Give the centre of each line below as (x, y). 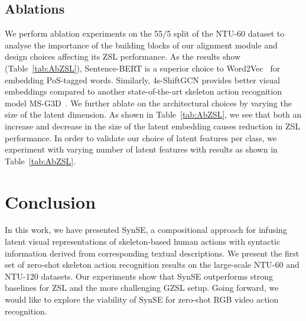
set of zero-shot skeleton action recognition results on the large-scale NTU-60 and (152, 265)
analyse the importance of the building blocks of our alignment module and (141, 45)
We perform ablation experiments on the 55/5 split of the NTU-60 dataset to (145, 33)
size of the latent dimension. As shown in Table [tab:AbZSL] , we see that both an (153, 114)
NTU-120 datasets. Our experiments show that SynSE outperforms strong (139, 276)
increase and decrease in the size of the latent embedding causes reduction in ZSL (152, 126)
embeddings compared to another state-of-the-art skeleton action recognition (143, 91)
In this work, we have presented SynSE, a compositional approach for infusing (146, 230)
